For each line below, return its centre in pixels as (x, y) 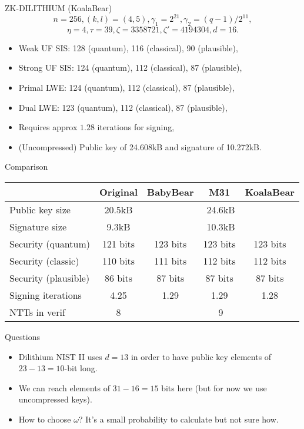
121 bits (118, 244)
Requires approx (48, 127)
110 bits (118, 261)
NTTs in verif (37, 312)
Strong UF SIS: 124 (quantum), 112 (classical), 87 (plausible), (130, 67)
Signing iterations (46, 295)
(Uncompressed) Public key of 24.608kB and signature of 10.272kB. (140, 146)
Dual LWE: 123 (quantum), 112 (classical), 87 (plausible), (123, 107)
